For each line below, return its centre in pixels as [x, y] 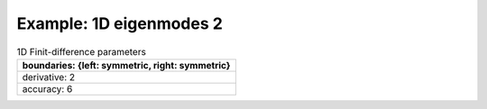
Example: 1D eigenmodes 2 [119, 23]
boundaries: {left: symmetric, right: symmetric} [126, 65]
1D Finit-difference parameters [81, 51]
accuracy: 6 [47, 88]
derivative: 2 [49, 77]
